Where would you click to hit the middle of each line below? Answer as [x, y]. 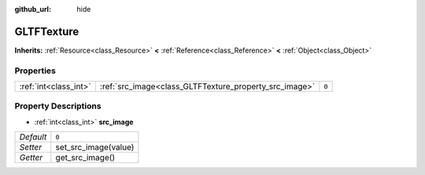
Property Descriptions [58, 106]
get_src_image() [85, 158]
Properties [35, 71]
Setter [31, 148]
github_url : [33, 9]
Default [33, 137]
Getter [31, 158]
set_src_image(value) [95, 148]
